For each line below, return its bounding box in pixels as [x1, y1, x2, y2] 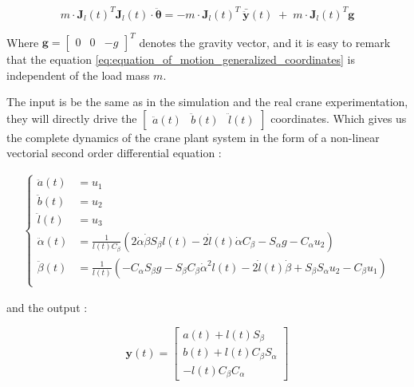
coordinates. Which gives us [270, 109, 407, 126]
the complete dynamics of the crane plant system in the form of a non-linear [6, 128, 380, 145]
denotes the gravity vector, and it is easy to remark [139, 34, 391, 49]
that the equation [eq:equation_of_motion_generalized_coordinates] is [6, 51, 356, 67]
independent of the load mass [6, 66, 150, 83]
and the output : [6, 299, 88, 316]
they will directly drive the [6, 109, 137, 126]
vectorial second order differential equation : [6, 144, 222, 161]
